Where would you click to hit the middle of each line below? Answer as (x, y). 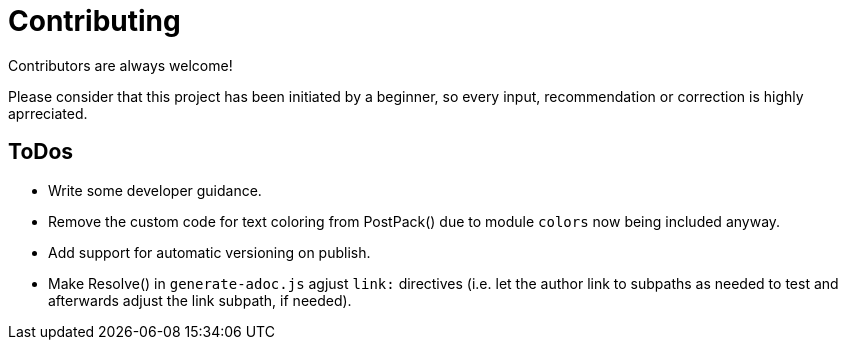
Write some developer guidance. (155, 190)
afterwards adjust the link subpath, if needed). (200, 300)
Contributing (94, 21)
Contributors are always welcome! (120, 65)
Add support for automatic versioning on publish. (209, 252)
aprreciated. (48, 113)
